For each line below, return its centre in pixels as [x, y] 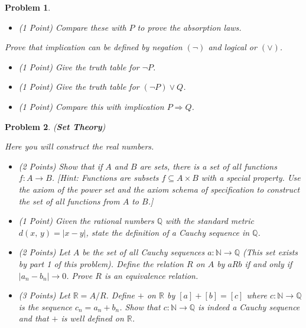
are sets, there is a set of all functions [208, 166]
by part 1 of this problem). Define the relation [101, 263]
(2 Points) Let [44, 252]
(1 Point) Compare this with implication [91, 106]
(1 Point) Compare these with [72, 27]
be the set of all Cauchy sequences [144, 252]
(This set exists [270, 252]
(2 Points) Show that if [61, 166]
